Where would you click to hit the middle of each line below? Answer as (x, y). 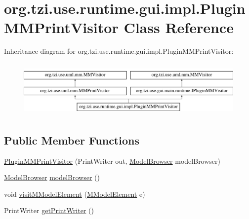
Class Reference (179, 27)
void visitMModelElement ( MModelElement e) (75, 194)
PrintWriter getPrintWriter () (49, 210)
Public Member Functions (72, 140)
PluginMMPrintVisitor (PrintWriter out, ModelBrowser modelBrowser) (112, 161)
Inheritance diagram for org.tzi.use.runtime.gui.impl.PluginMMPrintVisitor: (119, 51)
